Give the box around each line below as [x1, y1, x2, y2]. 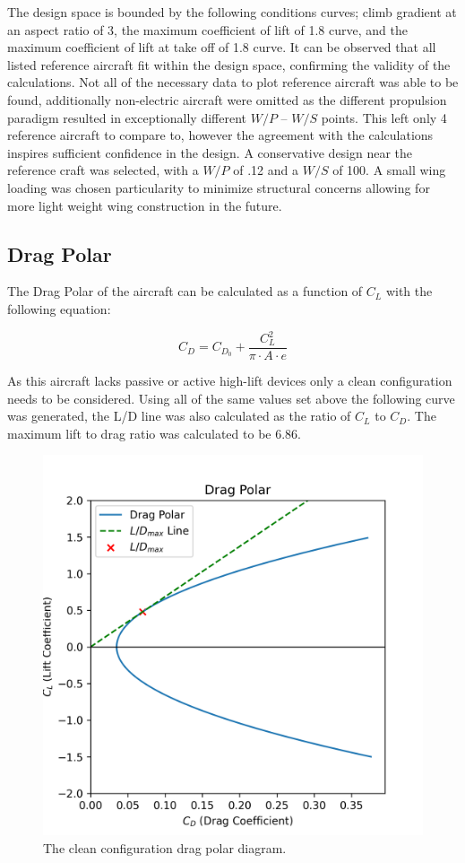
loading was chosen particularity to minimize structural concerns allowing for [7, 178, 430, 196]
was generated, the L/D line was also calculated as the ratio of [7, 406, 351, 425]
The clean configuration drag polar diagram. [43, 839, 287, 858]
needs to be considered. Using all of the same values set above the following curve [7, 388, 455, 407]
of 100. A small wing [332, 161, 446, 179]
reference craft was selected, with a [7, 161, 199, 179]
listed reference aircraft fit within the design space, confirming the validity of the [7, 55, 451, 74]
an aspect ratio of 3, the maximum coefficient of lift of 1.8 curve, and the [7, 20, 408, 39]
